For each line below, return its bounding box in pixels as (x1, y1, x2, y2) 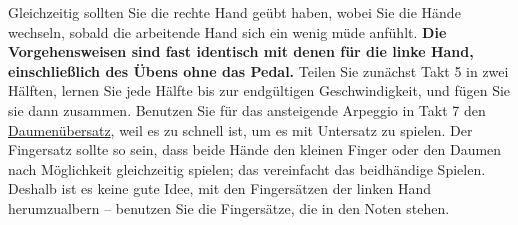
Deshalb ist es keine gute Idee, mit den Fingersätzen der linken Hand (8, 178, 432, 199)
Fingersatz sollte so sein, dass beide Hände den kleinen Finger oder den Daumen (8, 139, 502, 160)
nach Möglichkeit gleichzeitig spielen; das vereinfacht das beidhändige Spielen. (8, 158, 486, 179)
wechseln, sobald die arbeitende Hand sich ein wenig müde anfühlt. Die (8, 21, 447, 42)
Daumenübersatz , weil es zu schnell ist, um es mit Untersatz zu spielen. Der (8, 119, 473, 140)
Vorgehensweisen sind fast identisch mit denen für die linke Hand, (8, 41, 474, 62)
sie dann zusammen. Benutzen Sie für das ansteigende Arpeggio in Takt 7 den (8, 99, 486, 120)
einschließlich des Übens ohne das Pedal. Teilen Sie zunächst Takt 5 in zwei (8, 60, 509, 81)
